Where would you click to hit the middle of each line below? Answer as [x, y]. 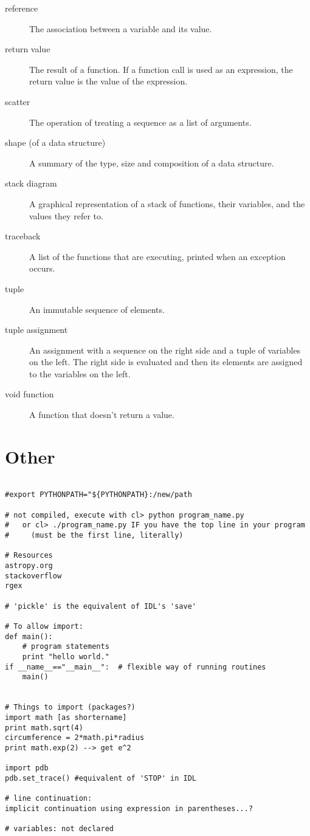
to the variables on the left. [80, 373]
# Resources [29, 556]
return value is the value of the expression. [108, 81]
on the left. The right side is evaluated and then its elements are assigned [166, 362]
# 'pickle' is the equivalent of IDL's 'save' [101, 606]
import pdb [27, 768]
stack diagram [31, 183]
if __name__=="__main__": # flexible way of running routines [136, 667]
